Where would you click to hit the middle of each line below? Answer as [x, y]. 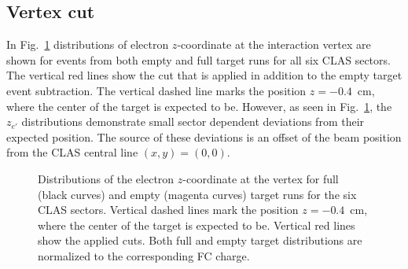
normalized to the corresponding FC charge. [144, 255]
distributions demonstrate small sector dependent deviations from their [193, 122]
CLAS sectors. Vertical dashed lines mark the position [168, 210]
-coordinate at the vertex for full [261, 178]
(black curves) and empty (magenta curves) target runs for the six [197, 194]
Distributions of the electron [106, 178]
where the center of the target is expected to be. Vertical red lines [197, 225]
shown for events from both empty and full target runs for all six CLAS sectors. [198, 59]
